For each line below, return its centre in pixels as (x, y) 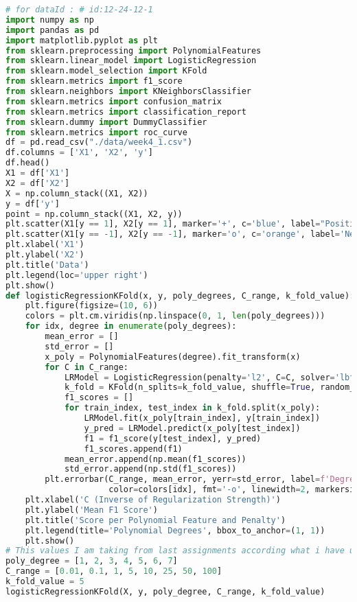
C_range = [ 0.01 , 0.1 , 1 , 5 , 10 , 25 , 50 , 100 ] (114, 571)
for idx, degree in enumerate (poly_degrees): (131, 326)
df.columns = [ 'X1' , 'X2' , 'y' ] (79, 153)
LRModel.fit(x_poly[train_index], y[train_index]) (202, 418)
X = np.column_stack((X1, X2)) (77, 193)
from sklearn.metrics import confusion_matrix (114, 101)
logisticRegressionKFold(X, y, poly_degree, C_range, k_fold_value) (165, 591)
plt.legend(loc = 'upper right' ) (77, 275)
